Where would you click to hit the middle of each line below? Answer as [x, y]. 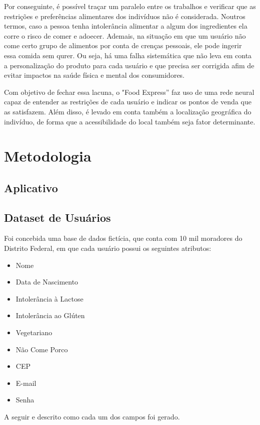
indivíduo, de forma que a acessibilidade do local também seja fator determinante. [130, 121]
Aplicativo [31, 187]
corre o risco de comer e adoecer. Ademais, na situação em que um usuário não [125, 35]
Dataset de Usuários [57, 217]
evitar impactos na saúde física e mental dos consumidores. [94, 75]
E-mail [26, 383]
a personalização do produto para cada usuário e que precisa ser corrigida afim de [129, 65]
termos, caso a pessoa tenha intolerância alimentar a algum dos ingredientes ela [126, 26]
